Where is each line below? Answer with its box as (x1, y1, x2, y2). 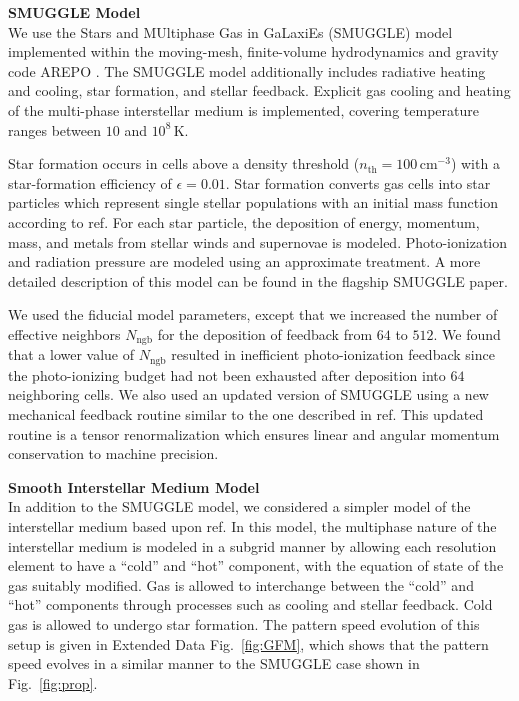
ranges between (8, 119, 102, 140)
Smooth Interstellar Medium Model (8, 476, 260, 497)
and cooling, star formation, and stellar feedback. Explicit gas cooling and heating (8, 80, 511, 101)
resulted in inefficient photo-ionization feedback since (171, 344, 495, 365)
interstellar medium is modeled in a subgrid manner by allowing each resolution (8, 535, 497, 556)
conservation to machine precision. (8, 443, 219, 464)
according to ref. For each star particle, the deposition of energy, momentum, (8, 211, 480, 232)
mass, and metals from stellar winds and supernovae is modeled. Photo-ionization (8, 231, 508, 252)
